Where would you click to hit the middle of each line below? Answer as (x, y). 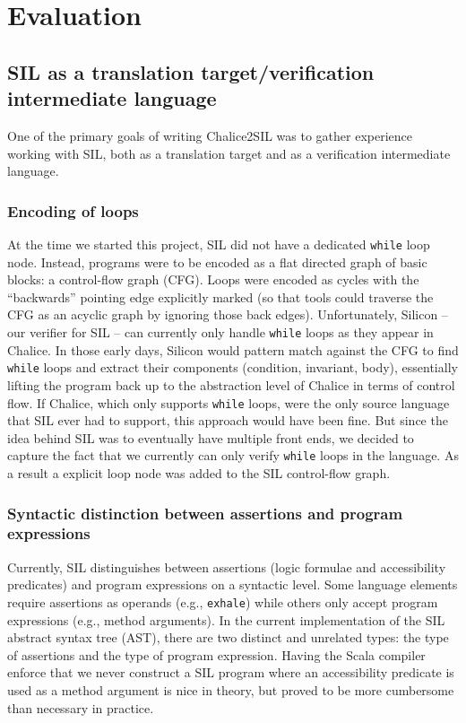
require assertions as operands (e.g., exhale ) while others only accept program (223, 601)
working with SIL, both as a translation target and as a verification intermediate (229, 153)
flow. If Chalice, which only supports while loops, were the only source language (229, 402)
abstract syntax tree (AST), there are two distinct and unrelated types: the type (228, 637)
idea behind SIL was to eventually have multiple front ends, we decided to (211, 437)
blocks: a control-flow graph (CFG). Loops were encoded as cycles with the (213, 279)
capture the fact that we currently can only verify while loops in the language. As (233, 455)
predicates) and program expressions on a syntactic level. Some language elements (233, 584)
